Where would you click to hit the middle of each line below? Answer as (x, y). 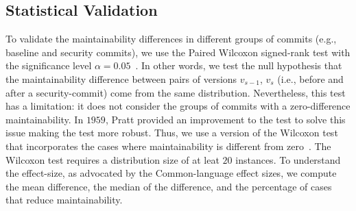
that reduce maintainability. (64, 200)
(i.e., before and (310, 78)
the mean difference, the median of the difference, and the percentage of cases (169, 186)
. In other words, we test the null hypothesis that (239, 65)
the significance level (49, 65)
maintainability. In (45, 119)
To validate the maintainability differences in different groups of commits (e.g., (171, 39)
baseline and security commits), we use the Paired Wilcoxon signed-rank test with (178, 52)
